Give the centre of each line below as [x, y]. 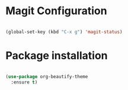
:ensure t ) [24, 82]
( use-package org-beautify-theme [47, 76]
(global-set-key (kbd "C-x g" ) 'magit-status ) [64, 32]
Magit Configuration [56, 11]
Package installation [57, 56]
